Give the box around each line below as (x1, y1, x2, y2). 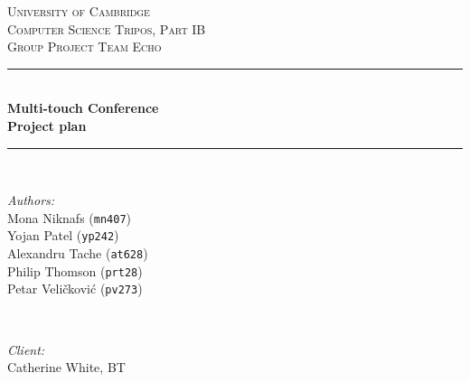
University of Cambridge (7, 2, 150, 20)
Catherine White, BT (7, 358, 126, 377)
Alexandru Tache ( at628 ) (7, 244, 148, 263)
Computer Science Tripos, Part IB (7, 19, 206, 38)
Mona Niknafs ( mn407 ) (7, 208, 132, 227)
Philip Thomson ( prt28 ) (7, 261, 143, 280)
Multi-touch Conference (7, 98, 159, 117)
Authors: (7, 191, 55, 210)
